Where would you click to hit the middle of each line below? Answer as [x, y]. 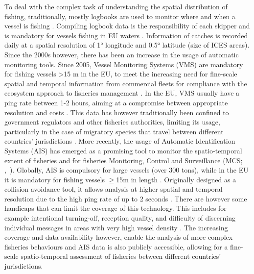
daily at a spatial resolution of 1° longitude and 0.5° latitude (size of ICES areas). [127, 45]
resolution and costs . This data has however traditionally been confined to [117, 112]
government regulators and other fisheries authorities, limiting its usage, [112, 122]
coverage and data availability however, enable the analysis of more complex [119, 237]
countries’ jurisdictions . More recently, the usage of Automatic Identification [120, 141]
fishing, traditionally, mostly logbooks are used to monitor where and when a [120, 16]
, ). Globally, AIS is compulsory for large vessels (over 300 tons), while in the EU [127, 170]
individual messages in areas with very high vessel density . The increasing [116, 227]
